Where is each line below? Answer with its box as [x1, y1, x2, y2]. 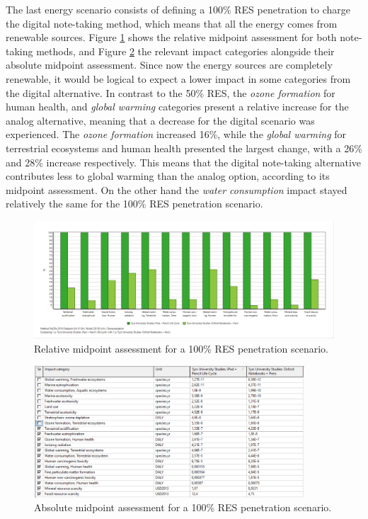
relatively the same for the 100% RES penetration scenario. [6, 196, 263, 211]
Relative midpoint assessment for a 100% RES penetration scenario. [34, 341, 329, 355]
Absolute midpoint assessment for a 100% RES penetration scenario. [34, 500, 332, 515]
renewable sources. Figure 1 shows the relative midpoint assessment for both [6, 30, 337, 45]
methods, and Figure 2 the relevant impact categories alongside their [36, 43, 335, 58]
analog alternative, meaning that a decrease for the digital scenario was [6, 113, 315, 127]
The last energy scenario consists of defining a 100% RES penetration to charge [6, 2, 351, 16]
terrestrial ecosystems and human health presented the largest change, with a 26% [6, 140, 362, 155]
